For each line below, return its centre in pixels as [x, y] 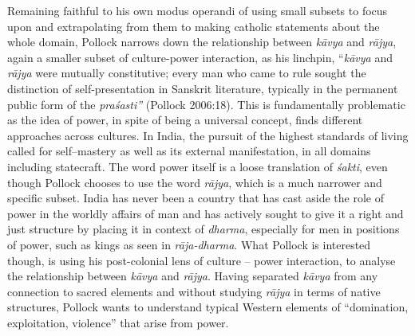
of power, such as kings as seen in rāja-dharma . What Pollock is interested [189, 244]
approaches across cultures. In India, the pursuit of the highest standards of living [208, 135]
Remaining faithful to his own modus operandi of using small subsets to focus [198, 10]
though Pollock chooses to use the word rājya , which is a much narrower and [195, 182]
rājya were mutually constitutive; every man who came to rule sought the [187, 73]
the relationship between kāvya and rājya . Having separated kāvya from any [193, 276]
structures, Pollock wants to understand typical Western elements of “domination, [208, 307]
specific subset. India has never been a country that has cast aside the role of [196, 198]
